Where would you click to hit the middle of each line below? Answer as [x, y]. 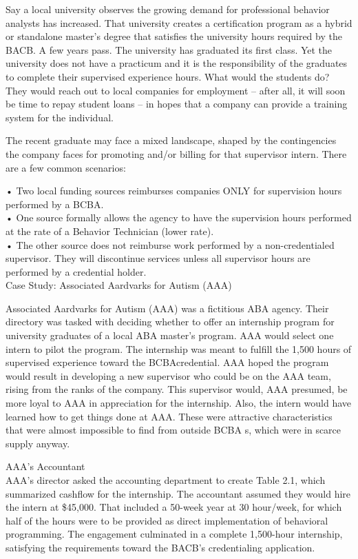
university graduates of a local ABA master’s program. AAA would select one [170, 335]
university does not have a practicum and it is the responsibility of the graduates [177, 63]
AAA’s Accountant [45, 466]
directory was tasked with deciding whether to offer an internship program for [170, 322]
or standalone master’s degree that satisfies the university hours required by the [174, 36]
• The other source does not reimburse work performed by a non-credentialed [170, 244]
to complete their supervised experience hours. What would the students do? [168, 76]
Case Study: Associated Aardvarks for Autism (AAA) [119, 285]
